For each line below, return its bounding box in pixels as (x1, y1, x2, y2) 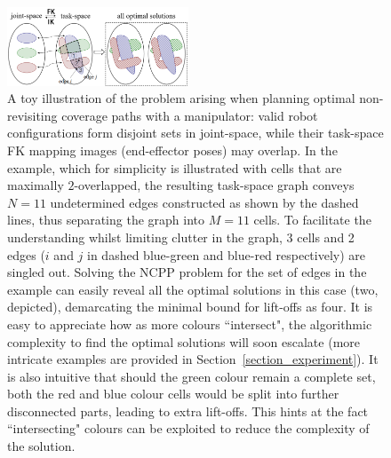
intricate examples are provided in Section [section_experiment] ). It (7, 350, 379, 368)
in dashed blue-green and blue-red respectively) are (87, 245, 366, 264)
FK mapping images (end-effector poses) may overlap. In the (7, 140, 338, 159)
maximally (7, 176, 64, 194)
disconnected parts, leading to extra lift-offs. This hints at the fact (7, 401, 369, 420)
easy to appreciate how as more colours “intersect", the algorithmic (7, 314, 372, 333)
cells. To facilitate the (253, 210, 371, 229)
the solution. (7, 437, 76, 455)
